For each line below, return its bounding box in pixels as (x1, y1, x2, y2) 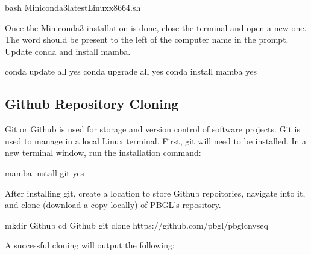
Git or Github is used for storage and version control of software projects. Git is (5, 123, 300, 135)
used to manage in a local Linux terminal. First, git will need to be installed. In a (5, 134, 307, 147)
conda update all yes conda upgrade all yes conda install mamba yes (5, 65, 257, 78)
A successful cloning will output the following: (5, 239, 175, 251)
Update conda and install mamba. (5, 45, 131, 57)
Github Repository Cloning (5, 94, 179, 113)
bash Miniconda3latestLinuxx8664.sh (5, 1, 141, 13)
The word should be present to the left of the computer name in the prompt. (5, 33, 289, 46)
